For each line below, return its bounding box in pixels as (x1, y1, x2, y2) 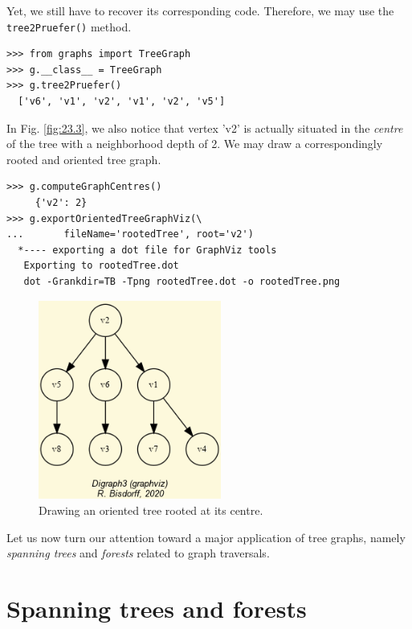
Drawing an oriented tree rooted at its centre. (39, 502, 263, 518)
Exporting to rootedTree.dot (23, 260, 179, 272)
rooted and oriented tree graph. (6, 150, 161, 167)
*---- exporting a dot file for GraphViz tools (18, 244, 277, 256)
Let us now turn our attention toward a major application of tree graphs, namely (6, 528, 406, 545)
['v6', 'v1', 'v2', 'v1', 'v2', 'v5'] (18, 96, 226, 108)
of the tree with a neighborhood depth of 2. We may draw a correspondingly (6, 135, 383, 152)
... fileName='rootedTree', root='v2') (6, 228, 254, 240)
